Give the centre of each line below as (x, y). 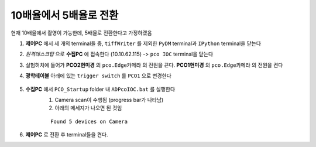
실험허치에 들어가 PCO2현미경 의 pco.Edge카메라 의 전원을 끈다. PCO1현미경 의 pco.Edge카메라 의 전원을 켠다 (154, 65)
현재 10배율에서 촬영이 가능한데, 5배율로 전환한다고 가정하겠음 (81, 33)
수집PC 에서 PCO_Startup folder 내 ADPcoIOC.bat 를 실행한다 (100, 89)
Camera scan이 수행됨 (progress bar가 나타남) (109, 100)
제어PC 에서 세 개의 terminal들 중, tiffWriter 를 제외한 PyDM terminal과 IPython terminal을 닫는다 (143, 43)
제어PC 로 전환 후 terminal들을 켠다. (67, 135)
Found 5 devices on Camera (89, 121)
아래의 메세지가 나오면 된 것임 (88, 108)
